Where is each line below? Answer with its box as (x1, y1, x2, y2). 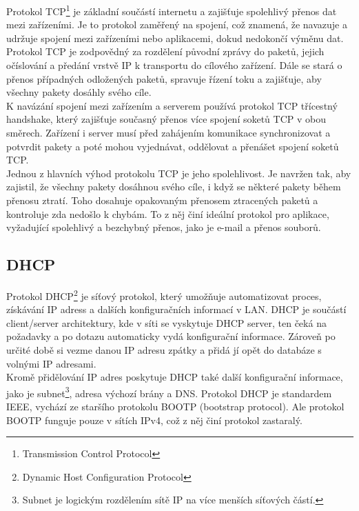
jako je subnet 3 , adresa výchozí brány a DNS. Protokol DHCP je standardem (6, 383, 332, 400)
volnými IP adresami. (6, 356, 96, 370)
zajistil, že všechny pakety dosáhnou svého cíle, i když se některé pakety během (6, 179, 341, 194)
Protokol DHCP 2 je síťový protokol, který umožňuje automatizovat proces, (6, 286, 322, 303)
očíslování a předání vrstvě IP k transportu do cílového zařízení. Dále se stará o (6, 58, 342, 72)
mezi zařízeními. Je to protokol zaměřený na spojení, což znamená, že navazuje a (6, 17, 347, 32)
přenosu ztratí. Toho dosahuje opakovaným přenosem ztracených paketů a (6, 192, 318, 207)
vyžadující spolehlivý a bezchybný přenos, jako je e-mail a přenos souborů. (6, 220, 321, 234)
